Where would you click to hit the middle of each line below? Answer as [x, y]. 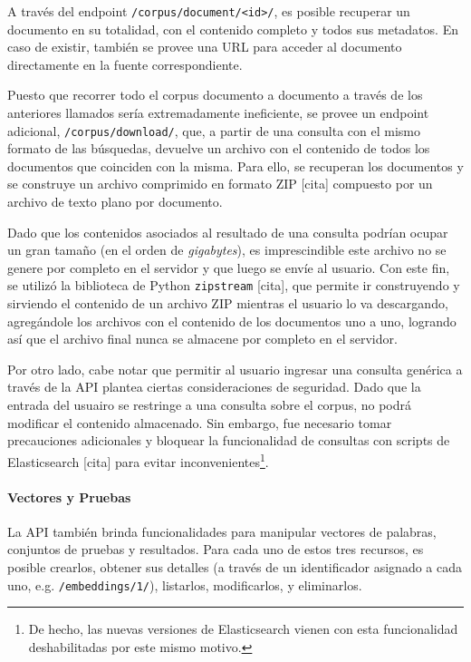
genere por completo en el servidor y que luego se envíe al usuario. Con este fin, [229, 267]
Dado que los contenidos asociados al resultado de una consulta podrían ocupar [228, 232]
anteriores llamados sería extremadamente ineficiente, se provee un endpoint [218, 113]
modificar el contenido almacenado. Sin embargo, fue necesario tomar [200, 422]
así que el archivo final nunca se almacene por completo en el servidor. [202, 339]
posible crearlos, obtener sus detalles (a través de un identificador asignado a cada [235, 567]
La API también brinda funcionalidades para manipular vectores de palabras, [222, 531]
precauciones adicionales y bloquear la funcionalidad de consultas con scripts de [229, 440]
